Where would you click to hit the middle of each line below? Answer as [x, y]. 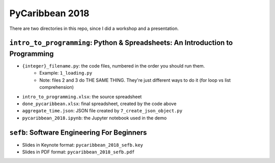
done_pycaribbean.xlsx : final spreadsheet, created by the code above [99, 104]
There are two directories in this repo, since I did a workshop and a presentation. [94, 28]
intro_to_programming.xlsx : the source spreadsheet [82, 96]
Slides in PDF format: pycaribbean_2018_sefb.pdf [78, 152]
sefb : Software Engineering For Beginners [78, 132]
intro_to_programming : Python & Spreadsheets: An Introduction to [121, 43]
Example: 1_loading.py [66, 73]
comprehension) [57, 87]
